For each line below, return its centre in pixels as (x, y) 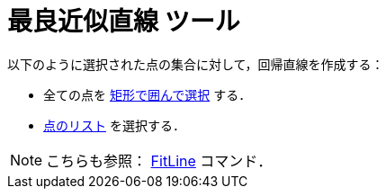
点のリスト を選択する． (114, 125)
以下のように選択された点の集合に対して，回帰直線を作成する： (196, 64)
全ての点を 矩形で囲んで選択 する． (148, 94)
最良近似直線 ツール (124, 22)
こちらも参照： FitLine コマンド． (159, 160)
